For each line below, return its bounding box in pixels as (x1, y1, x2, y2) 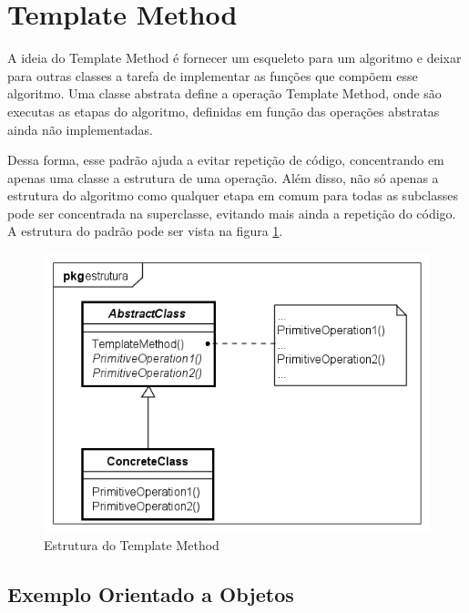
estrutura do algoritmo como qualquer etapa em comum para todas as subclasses (7, 186, 458, 205)
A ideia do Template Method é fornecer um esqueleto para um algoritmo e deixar (7, 48, 462, 67)
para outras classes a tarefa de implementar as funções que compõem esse (7, 66, 418, 85)
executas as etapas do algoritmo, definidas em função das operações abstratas (7, 101, 440, 120)
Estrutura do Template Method (44, 536, 219, 555)
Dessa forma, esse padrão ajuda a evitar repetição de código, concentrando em (7, 150, 444, 169)
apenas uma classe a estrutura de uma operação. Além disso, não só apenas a (7, 168, 439, 187)
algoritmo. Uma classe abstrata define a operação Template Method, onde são (7, 84, 442, 103)
